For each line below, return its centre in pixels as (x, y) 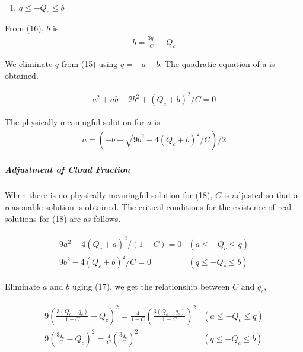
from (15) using (90, 64)
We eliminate (29, 64)
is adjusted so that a (261, 195)
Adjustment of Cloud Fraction (68, 169)
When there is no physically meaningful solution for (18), (109, 195)
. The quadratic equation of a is (217, 64)
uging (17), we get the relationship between (151, 286)
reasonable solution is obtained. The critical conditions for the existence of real (148, 206)
